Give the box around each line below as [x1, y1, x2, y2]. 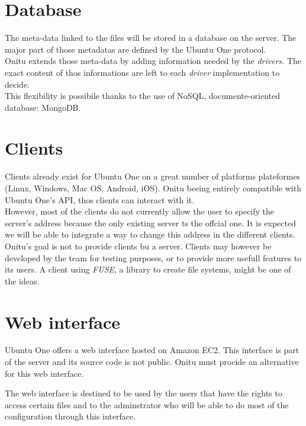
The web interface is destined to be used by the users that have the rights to [5, 387, 282, 399]
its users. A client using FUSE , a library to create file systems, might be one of [5, 263, 291, 276]
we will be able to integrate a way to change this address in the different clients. [5, 228, 295, 241]
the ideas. [5, 274, 40, 287]
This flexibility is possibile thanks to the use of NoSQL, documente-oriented [5, 89, 281, 102]
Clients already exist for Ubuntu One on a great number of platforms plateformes [5, 170, 301, 182]
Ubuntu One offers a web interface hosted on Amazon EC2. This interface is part [5, 344, 299, 356]
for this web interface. [5, 367, 84, 379]
